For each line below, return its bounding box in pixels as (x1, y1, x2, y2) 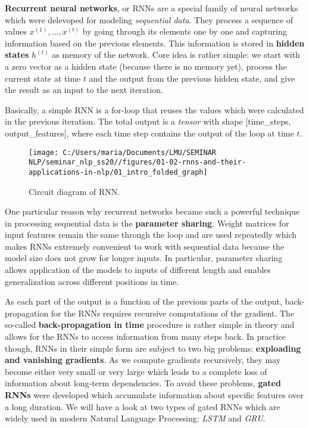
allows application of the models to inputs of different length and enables (5, 263, 271, 276)
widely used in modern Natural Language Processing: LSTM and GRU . (5, 412, 266, 424)
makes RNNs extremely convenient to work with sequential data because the (5, 240, 285, 252)
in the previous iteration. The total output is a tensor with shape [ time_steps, (5, 115, 291, 128)
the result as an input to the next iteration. (5, 83, 163, 96)
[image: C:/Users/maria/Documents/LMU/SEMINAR (29, 148, 216, 157)
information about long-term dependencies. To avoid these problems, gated (5, 377, 281, 389)
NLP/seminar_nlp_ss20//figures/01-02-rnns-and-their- (29, 158, 246, 167)
